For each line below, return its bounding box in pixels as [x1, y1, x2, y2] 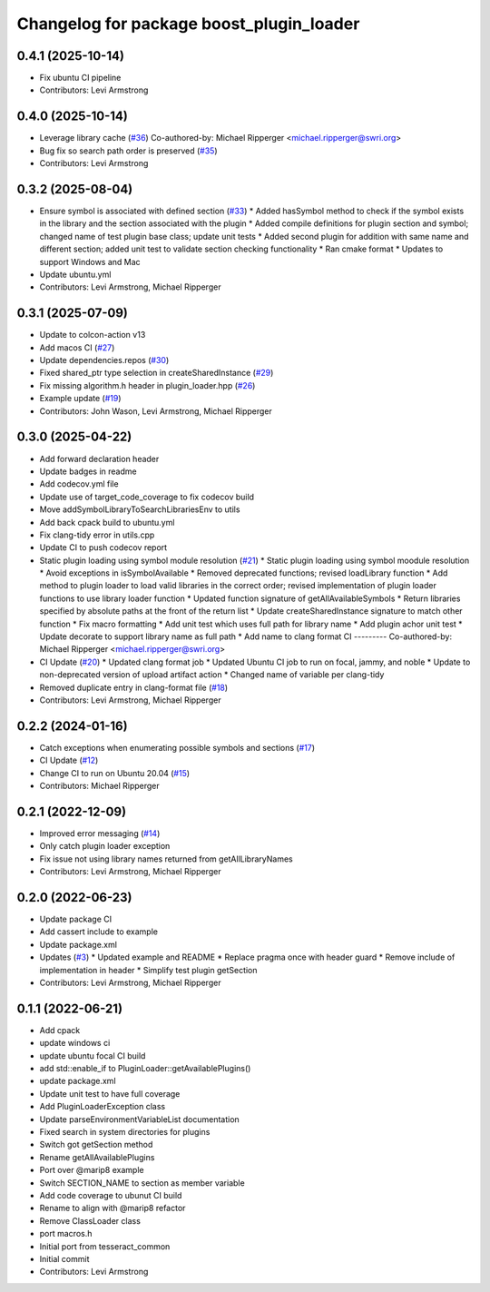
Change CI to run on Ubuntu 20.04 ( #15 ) [39, 767, 191, 778]
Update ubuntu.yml [39, 269, 112, 280]
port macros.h [39, 1228, 93, 1239]
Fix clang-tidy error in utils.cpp [39, 529, 155, 540]
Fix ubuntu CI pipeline [39, 73, 122, 84]
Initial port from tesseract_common [39, 1240, 171, 1252]
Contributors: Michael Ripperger [39, 781, 161, 792]
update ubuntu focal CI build [39, 1050, 146, 1061]
